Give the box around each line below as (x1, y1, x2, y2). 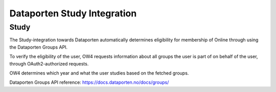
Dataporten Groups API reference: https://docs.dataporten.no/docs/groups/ (9, 79, 169, 85)
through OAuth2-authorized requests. (9, 60, 89, 66)
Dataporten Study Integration (9, 8, 137, 19)
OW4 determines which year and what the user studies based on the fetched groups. (9, 70, 189, 76)
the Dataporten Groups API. (9, 44, 68, 50)
